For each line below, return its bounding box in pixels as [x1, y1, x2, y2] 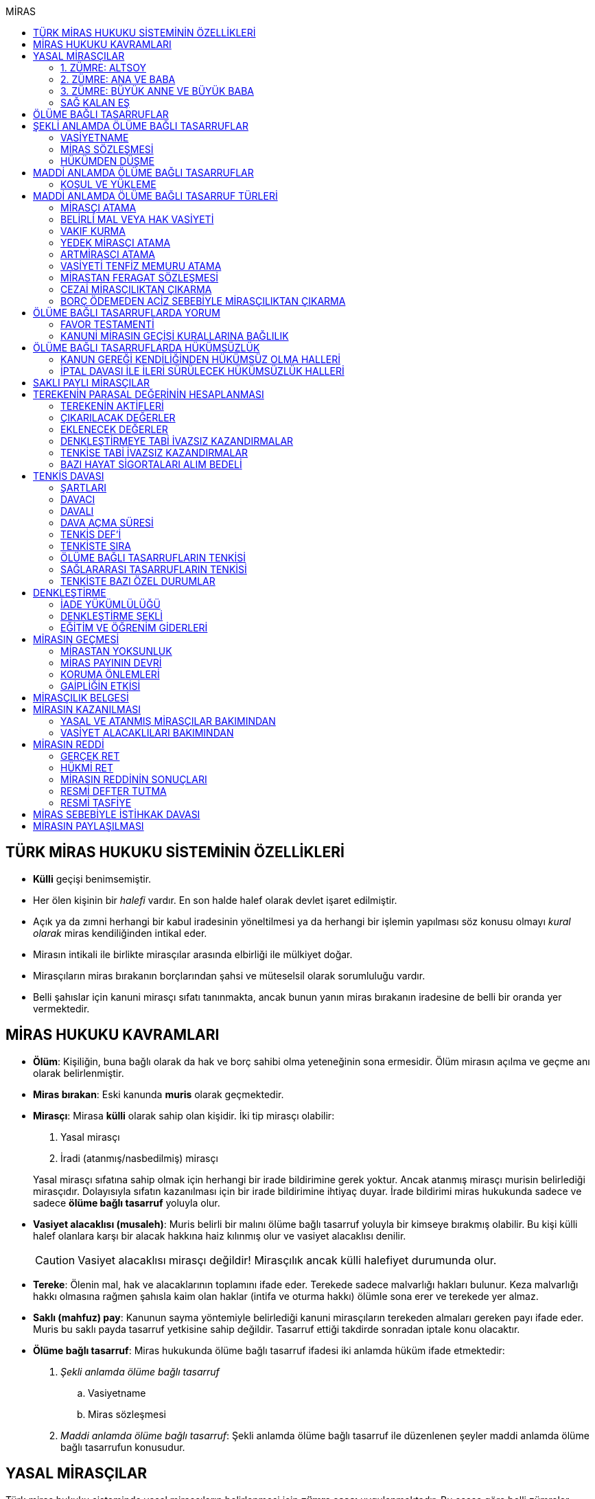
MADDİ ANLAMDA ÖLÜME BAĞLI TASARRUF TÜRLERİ [33, 190, 278, 202]
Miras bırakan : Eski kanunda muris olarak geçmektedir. [33, 1088, 284, 1100]
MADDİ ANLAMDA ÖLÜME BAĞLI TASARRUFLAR [33, 167, 254, 178]
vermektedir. [33, 1002, 90, 1014]
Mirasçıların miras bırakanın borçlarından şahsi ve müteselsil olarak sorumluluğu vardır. [33, 969, 425, 981]
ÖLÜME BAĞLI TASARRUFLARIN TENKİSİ [60, 552, 246, 563]
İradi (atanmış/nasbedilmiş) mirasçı [60, 1152, 218, 1164]
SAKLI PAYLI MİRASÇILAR [33, 377, 150, 388]
